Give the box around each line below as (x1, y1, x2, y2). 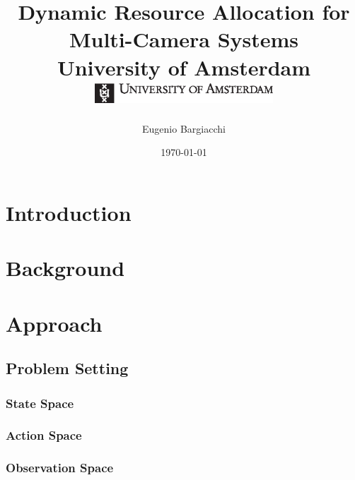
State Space (6, 394, 74, 412)
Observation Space (6, 459, 114, 476)
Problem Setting (6, 357, 129, 379)
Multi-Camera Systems (69, 25, 299, 54)
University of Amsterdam (57, 52, 311, 81)
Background (6, 253, 125, 282)
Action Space (6, 426, 82, 444)
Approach (6, 308, 103, 337)
